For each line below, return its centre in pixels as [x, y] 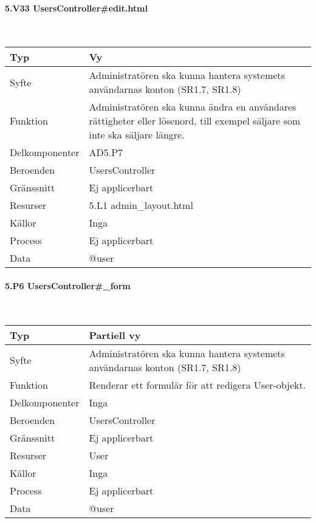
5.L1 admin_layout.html [141, 205]
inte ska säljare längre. [137, 135]
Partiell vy [115, 335]
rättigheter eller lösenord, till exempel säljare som [195, 121]
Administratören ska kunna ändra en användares [193, 107]
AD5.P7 [106, 152]
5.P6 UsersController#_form [68, 285]
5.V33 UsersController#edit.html [76, 8]
